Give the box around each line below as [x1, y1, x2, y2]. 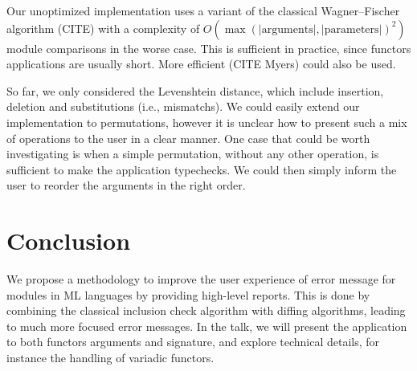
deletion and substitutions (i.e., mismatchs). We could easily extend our [6, 98, 360, 115]
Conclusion [6, 224, 131, 257]
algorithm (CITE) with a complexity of [6, 19, 200, 36]
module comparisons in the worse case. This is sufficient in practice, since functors [6, 39, 411, 56]
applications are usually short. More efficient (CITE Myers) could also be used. [6, 55, 396, 72]
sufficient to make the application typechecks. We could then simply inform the [6, 161, 397, 177]
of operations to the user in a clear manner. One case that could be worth [6, 129, 370, 146]
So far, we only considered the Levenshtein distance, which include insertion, [6, 82, 384, 99]
